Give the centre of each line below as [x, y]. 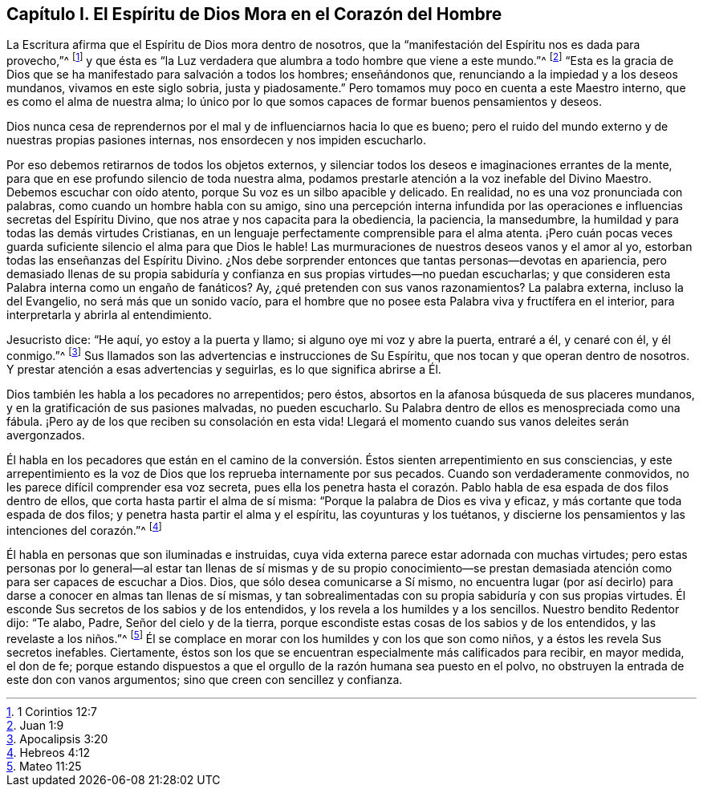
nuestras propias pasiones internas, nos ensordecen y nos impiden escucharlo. [217, 140]
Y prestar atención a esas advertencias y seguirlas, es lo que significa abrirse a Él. [224, 369]
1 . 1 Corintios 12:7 [52, 712]
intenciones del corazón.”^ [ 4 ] [84, 529]
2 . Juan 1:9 [35, 726]
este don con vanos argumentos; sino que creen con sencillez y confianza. [205, 680]
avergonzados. [46, 435]
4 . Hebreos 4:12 [48, 753]
